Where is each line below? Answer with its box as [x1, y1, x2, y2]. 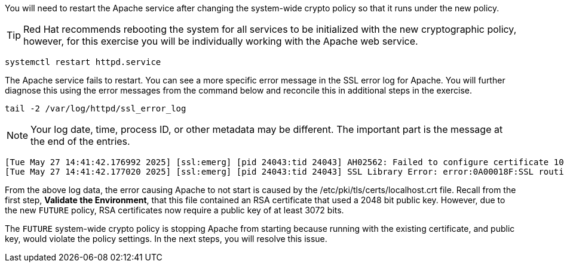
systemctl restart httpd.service [5, 57, 161, 67]
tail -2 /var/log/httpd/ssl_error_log [5, 104, 186, 113]
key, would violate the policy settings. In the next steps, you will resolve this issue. [5, 234, 327, 244]
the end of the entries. [30, 135, 130, 147]
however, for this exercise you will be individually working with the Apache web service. [23, 35, 418, 47]
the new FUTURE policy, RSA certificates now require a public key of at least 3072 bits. [5, 205, 344, 215]
